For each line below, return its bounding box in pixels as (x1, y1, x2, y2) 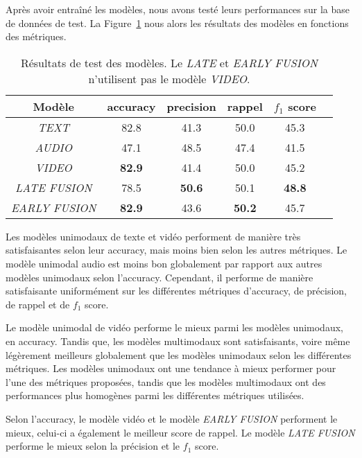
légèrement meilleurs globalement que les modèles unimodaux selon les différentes (6, 347, 352, 362)
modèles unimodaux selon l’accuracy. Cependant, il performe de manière (6, 270, 313, 284)
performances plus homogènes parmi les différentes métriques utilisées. (6, 388, 304, 403)
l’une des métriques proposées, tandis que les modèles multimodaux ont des (6, 374, 326, 389)
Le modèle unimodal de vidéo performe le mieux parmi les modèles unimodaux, (6, 320, 343, 335)
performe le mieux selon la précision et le (6, 439, 180, 453)
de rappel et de (6, 297, 70, 311)
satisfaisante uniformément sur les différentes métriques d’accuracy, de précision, (6, 283, 347, 298)
